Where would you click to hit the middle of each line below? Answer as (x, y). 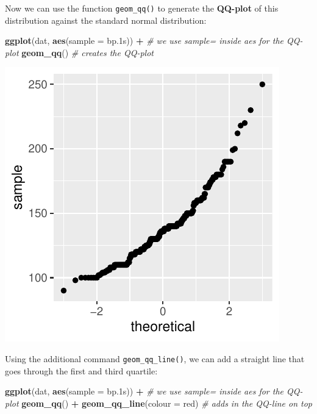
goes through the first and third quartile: (81, 370)
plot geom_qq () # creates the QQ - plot (79, 52)
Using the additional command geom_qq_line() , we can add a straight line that (155, 359)
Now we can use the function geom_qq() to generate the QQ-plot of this (142, 8)
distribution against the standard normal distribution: (106, 20)
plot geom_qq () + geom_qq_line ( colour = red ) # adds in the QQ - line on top (158, 403)
